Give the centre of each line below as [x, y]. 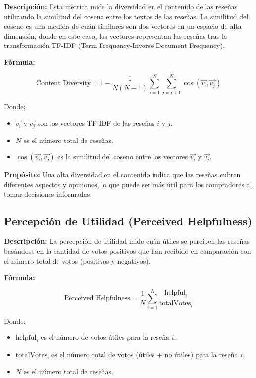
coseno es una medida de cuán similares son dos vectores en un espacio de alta [123, 26]
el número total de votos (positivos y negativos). [77, 260]
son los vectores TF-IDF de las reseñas [96, 123]
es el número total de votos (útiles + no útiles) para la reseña [145, 354]
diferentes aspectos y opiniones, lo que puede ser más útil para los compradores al [128, 184]
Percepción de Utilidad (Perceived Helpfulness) [128, 220]
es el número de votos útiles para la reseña [105, 337]
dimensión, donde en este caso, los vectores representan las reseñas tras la [116, 35]
